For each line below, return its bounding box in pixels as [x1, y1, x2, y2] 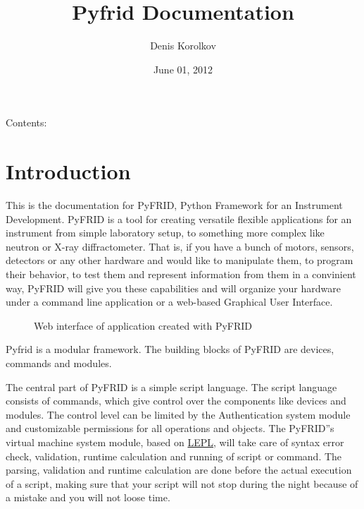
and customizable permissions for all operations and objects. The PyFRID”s [6, 421, 334, 436]
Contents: [6, 115, 47, 130]
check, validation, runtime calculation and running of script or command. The [6, 448, 342, 463]
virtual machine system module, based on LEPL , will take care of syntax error [6, 434, 344, 449]
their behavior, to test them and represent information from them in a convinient [6, 267, 356, 281]
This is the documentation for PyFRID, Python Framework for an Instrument [6, 198, 343, 212]
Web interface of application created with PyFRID [34, 318, 253, 333]
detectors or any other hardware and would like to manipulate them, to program [6, 253, 353, 268]
